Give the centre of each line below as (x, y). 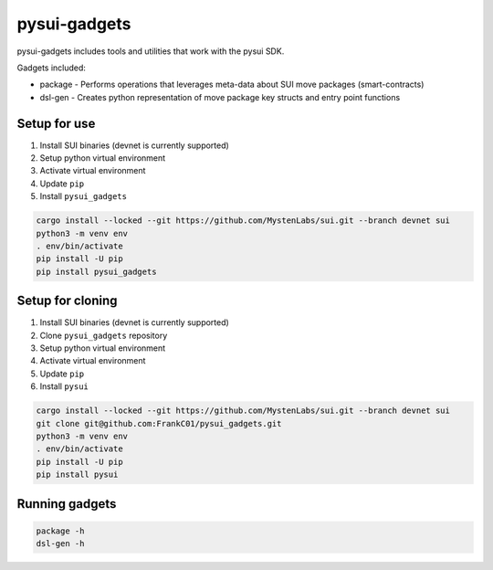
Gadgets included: (52, 68)
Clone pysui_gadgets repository (104, 335)
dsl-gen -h (60, 544)
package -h (60, 531)
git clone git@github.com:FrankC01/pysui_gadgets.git (159, 423)
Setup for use (56, 123)
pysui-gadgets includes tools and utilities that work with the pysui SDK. (151, 51)
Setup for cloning (67, 301)
